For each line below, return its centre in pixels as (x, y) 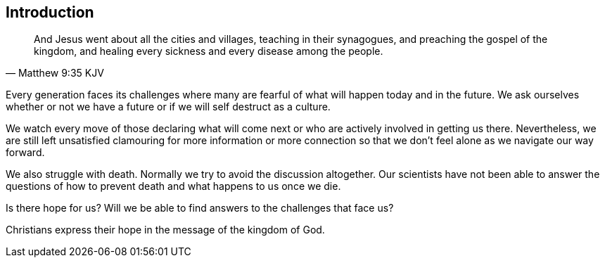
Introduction (50, 12)
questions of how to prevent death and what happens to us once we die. (173, 186)
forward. (25, 153)
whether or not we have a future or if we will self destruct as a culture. (168, 107)
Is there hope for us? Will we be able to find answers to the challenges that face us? (200, 208)
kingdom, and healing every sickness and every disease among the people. (209, 51)
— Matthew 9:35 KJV (55, 73)
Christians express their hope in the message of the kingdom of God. (165, 230)
